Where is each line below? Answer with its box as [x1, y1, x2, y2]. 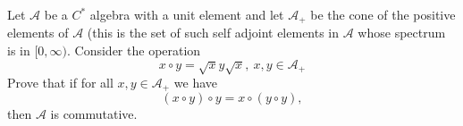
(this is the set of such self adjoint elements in [87, 23, 340, 42]
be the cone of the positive [310, 5, 456, 23]
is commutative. [50, 105, 138, 123]
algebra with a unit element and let [89, 5, 284, 23]
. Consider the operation [67, 41, 201, 60]
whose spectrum [358, 23, 446, 42]
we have [173, 73, 218, 92]
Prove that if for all [7, 73, 114, 92]
